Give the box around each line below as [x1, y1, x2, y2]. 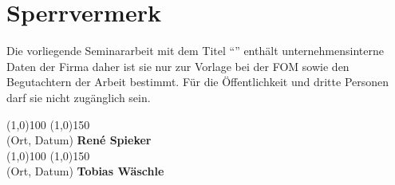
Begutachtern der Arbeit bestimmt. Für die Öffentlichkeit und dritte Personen [6, 73, 389, 90]
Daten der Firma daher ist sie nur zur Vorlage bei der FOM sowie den [6, 57, 350, 74]
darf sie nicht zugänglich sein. [6, 89, 151, 105]
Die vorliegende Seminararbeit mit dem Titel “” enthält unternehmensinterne [6, 42, 384, 59]
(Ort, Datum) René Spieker [6, 132, 152, 148]
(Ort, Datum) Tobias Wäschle [6, 163, 164, 179]
